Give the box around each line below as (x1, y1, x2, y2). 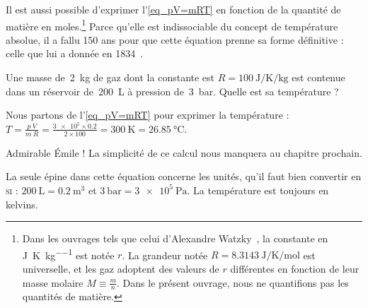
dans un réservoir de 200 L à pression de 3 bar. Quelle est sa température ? (6, 83, 339, 98)
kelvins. (6, 196, 38, 211)
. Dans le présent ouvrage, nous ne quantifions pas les (117, 275, 349, 290)
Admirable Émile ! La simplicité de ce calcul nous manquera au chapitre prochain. (6, 145, 362, 160)
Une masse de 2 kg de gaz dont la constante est (6, 70, 215, 85)
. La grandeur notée (122, 247, 208, 262)
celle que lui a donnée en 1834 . (6, 46, 144, 61)
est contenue (292, 70, 345, 85)
